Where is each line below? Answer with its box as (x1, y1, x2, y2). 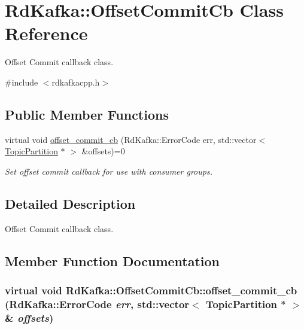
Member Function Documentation (5, 251, 220, 270)
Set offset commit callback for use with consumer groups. (5, 164, 212, 177)
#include (5, 75, 38, 88)
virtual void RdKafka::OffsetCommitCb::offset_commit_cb (5, 282, 297, 297)
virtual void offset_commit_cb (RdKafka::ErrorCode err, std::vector (5, 133, 257, 145)
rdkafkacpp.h (51, 75, 100, 88)
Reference (5, 21, 88, 45)
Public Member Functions (5, 105, 169, 123)
